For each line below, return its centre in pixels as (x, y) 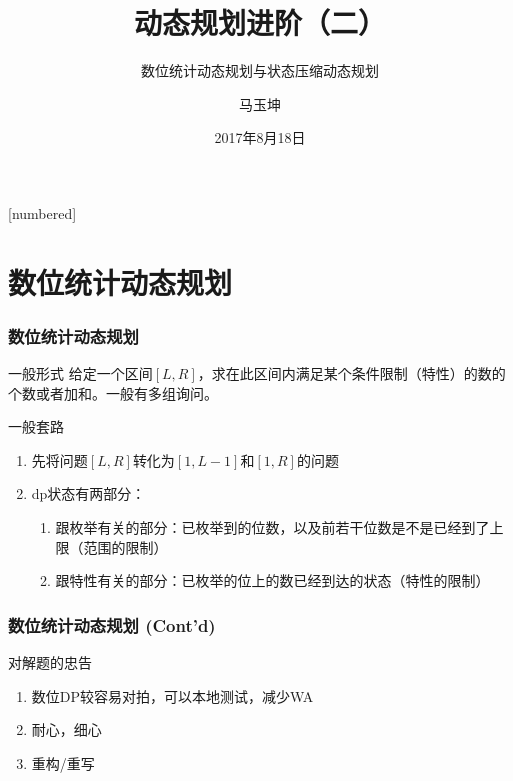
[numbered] (42, 212)
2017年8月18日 (260, 137)
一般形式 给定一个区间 (80, 373)
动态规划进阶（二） (259, 22)
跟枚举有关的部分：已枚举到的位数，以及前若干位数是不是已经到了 (272, 527)
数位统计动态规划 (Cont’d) (112, 624)
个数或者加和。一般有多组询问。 (113, 392)
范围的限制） (125, 546)
